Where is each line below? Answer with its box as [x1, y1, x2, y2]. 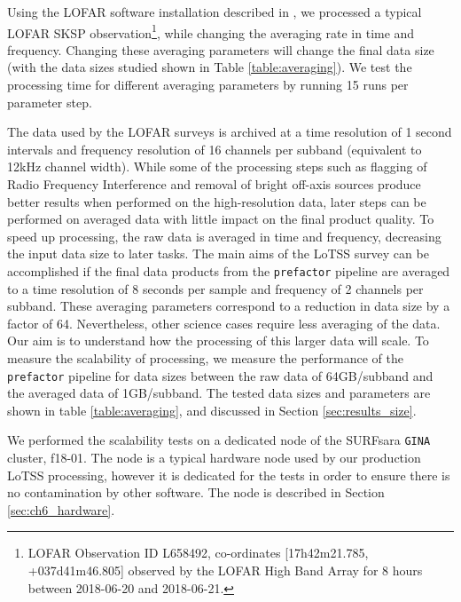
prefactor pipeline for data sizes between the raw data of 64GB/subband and [7, 366, 434, 384]
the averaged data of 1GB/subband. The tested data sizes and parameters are [7, 384, 431, 402]
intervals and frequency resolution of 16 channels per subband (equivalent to [7, 139, 422, 158]
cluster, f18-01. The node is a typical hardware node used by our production [7, 448, 421, 467]
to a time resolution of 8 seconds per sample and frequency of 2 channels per [7, 279, 424, 297]
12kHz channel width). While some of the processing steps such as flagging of [7, 157, 427, 176]
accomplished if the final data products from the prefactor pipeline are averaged [7, 261, 450, 280]
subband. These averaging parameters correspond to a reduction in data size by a [7, 297, 450, 315]
